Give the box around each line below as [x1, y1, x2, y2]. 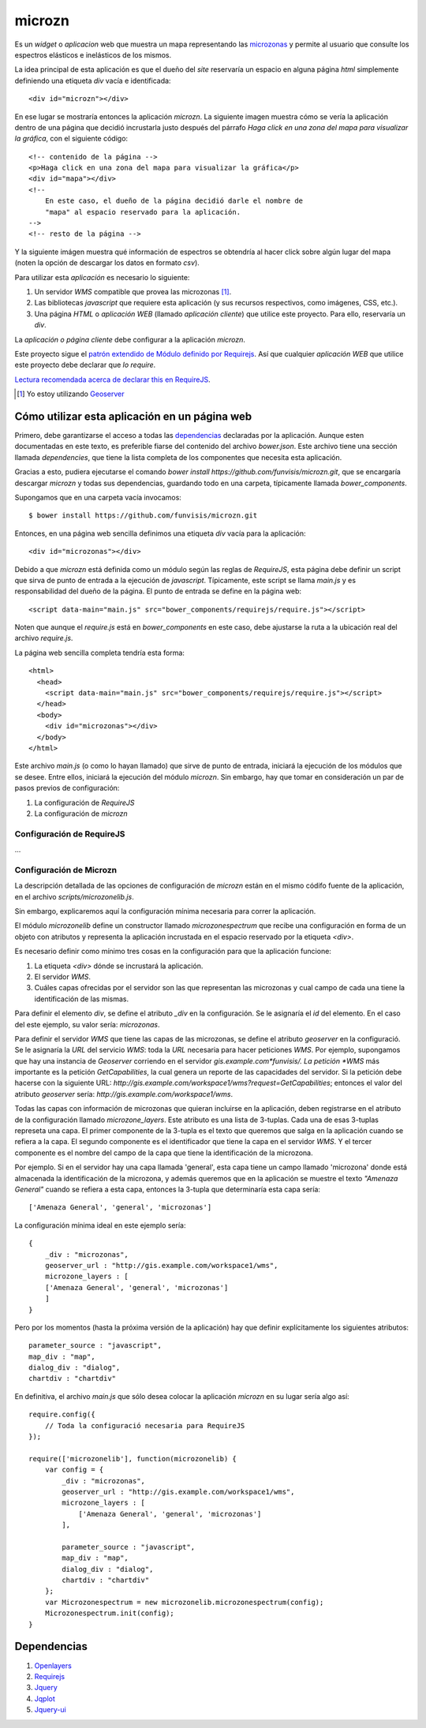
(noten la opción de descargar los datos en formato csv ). [14, 258, 200, 267]
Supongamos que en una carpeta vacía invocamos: [14, 492, 181, 502]
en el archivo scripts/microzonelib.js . [14, 892, 134, 901]
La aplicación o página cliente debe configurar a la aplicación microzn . [14, 335, 246, 344]
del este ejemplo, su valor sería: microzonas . [14, 1019, 161, 1029]
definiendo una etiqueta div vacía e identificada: [14, 76, 171, 85]
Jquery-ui [34, 1705, 66, 1715]
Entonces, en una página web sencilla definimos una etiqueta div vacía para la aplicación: [14, 529, 306, 538]
